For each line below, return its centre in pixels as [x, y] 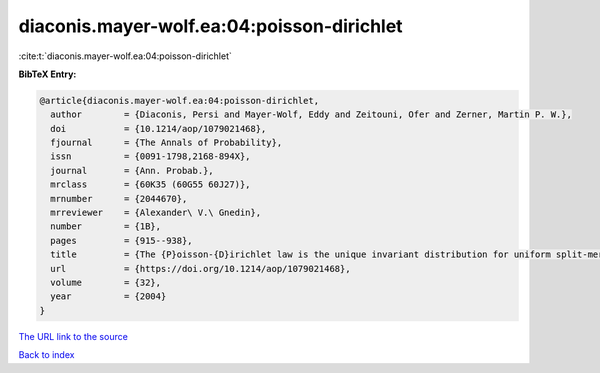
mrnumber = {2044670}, [119, 198]
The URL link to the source [73, 336]
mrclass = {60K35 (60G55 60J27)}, [150, 184]
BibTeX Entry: [47, 74]
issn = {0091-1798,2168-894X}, [150, 156]
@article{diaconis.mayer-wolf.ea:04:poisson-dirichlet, [179, 100]
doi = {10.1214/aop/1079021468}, [158, 128]
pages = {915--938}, [122, 240]
